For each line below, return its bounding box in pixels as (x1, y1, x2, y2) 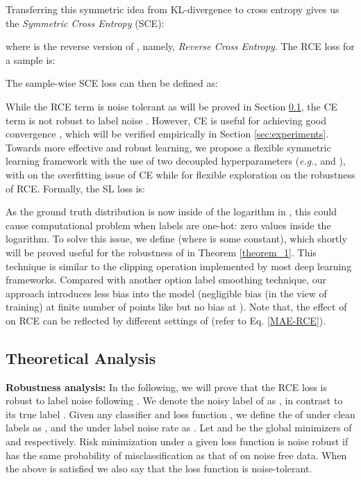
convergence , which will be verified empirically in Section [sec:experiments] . (6, 126, 329, 141)
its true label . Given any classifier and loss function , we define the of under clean (6, 406, 355, 421)
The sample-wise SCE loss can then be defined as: (6, 76, 218, 90)
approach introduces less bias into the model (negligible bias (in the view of (6, 285, 327, 300)
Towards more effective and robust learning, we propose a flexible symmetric (6, 140, 331, 154)
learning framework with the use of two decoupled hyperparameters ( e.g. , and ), (6, 154, 346, 168)
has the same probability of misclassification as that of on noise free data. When (6, 447, 347, 462)
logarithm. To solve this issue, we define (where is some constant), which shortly (6, 231, 347, 246)
